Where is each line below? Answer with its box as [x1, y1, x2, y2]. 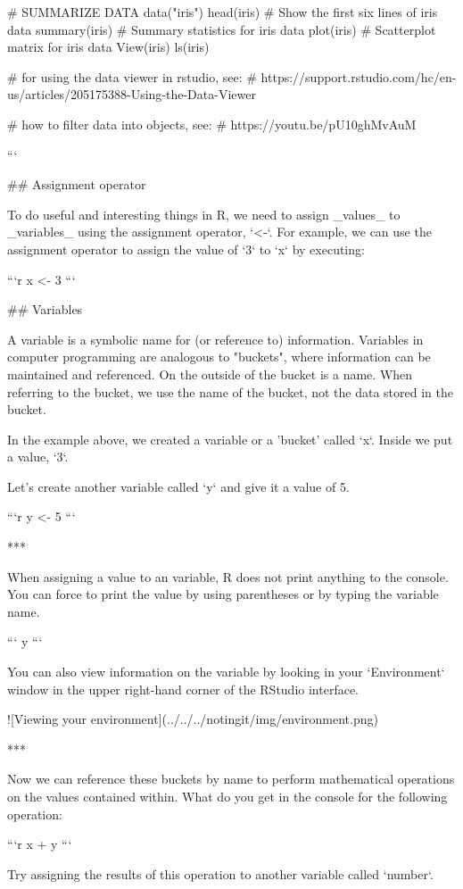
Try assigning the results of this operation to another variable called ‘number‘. [7, 864, 434, 883]
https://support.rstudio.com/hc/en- [260, 67, 457, 86]
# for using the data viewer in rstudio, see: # [7, 67, 257, 86]
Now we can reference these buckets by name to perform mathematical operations [7, 769, 455, 788]
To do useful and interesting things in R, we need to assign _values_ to [7, 204, 401, 223]
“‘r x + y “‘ [7, 835, 72, 853]
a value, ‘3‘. [7, 447, 69, 466]
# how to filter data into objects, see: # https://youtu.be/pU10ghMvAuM [7, 114, 417, 133]
